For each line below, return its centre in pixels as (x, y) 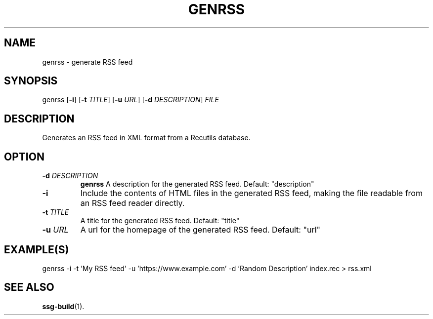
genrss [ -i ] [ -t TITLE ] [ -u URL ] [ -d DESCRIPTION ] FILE (130, 100)
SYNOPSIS (31, 81)
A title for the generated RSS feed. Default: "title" (160, 221)
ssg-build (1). (63, 306)
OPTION (24, 157)
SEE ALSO (29, 287)
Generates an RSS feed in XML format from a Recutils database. (146, 138)
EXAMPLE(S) (37, 249)
